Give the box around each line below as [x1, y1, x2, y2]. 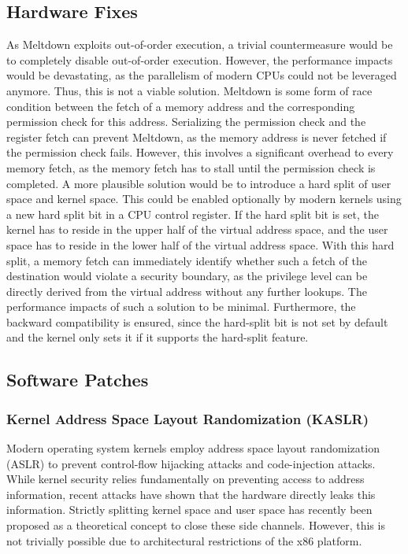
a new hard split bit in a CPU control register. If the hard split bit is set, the [6, 205, 379, 222]
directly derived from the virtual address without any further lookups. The [6, 283, 367, 299]
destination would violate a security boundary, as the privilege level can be [6, 268, 368, 284]
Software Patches [6, 367, 149, 392]
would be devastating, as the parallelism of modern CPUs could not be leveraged [6, 67, 397, 83]
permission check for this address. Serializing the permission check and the [6, 113, 366, 130]
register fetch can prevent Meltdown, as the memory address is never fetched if [6, 128, 387, 145]
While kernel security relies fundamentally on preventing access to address [6, 471, 365, 487]
